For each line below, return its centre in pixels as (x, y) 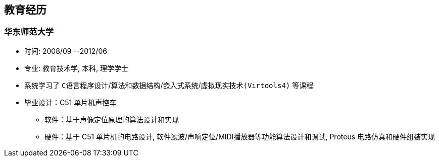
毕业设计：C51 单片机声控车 (70, 102)
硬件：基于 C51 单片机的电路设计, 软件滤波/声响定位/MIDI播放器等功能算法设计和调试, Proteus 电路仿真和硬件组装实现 (240, 136)
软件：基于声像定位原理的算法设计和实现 (112, 119)
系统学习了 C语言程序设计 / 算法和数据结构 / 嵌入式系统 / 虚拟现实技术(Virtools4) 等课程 (169, 85)
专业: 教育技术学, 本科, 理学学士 (76, 68)
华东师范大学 (29, 32)
